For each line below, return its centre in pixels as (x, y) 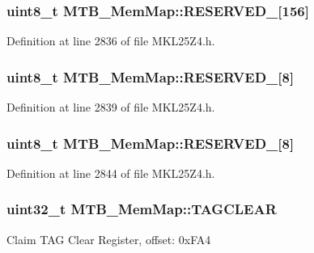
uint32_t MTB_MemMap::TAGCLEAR (142, 209)
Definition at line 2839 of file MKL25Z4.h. (111, 107)
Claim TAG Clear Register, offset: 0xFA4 (109, 239)
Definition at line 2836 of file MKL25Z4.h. (111, 41)
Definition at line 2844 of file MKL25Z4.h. (111, 173)
